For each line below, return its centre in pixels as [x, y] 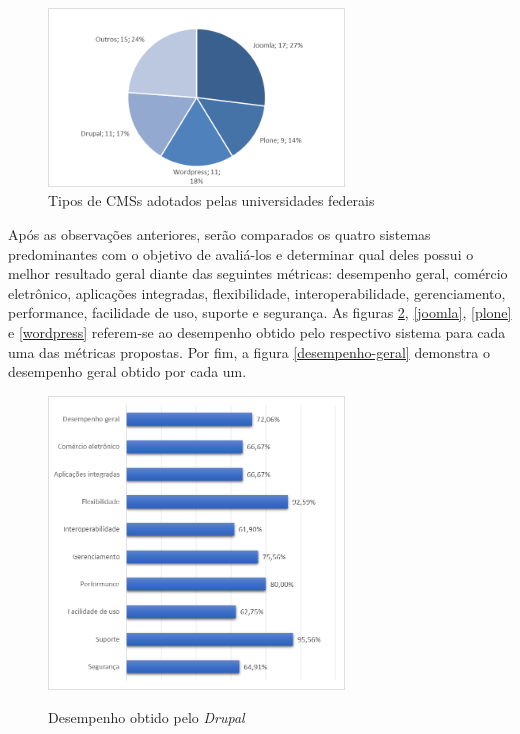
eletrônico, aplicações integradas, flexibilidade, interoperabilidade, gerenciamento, [257, 292]
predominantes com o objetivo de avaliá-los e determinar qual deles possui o [241, 253]
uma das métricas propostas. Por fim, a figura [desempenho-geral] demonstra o [249, 351]
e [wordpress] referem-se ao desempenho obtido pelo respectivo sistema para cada [257, 332]
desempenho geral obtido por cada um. [127, 371]
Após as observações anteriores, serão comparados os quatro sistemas [219, 234]
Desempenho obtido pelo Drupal [146, 717]
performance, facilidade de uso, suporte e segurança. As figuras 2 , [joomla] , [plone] [260, 312]
